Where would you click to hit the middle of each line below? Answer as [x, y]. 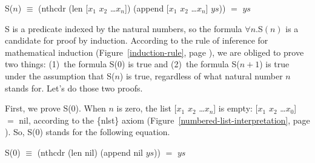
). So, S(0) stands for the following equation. [88, 132]
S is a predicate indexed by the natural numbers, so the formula [124, 28]
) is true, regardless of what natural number [201, 75]
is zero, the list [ [147, 108]
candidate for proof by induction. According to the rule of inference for [137, 40]
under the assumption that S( [60, 75]
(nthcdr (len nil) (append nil [90, 152]
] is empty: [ [236, 108]
